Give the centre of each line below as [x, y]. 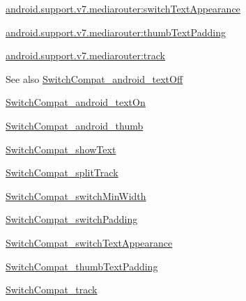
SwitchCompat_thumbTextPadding [82, 266]
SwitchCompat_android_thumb [75, 125]
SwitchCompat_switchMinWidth [76, 195]
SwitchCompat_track [52, 290]
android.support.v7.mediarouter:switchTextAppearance [123, 8]
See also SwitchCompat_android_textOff [94, 78]
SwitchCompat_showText [61, 149]
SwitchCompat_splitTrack [62, 172]
